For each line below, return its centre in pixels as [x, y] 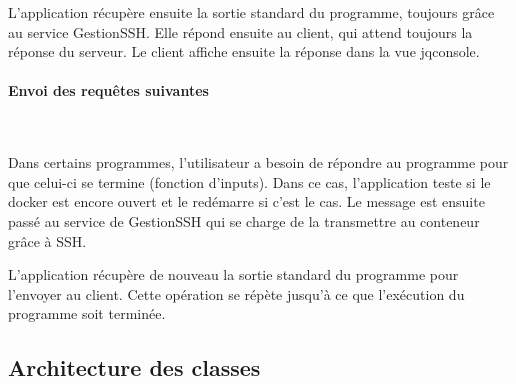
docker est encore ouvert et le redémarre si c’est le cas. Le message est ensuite [246, 201]
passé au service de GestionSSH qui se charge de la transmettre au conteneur [244, 220]
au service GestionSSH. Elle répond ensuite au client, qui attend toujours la [240, 31]
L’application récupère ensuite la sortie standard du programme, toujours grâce [251, 12]
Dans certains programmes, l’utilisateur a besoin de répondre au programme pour [258, 162]
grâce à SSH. [47, 240]
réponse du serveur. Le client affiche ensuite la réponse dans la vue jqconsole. [244, 51]
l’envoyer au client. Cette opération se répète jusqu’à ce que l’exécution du [236, 293]
